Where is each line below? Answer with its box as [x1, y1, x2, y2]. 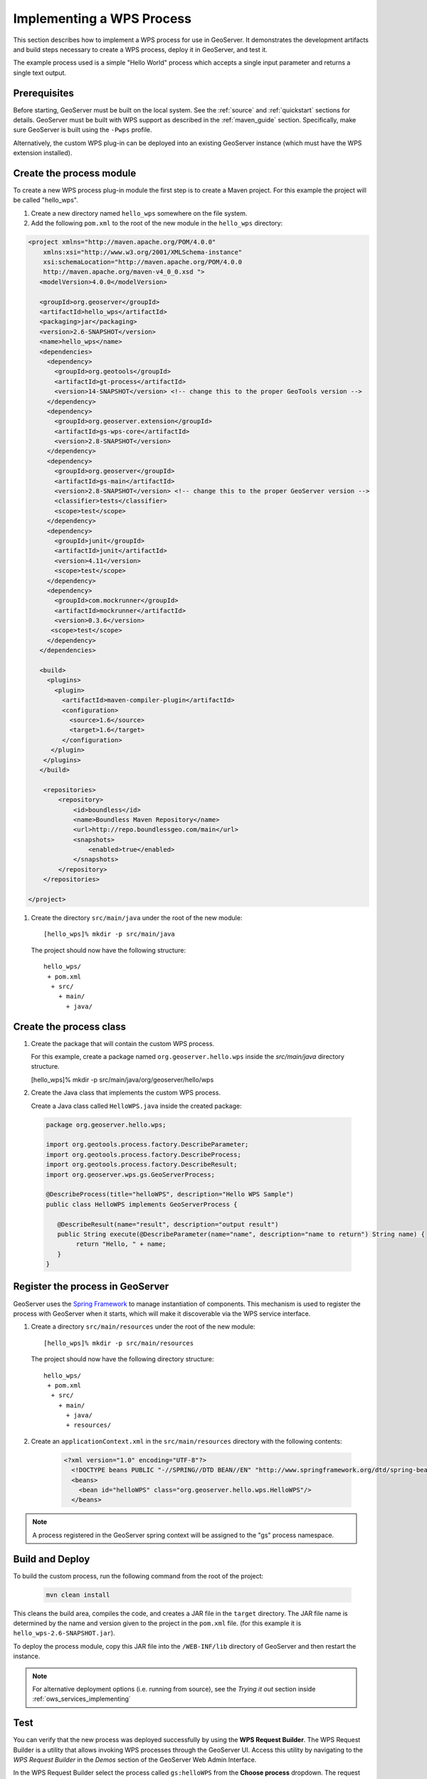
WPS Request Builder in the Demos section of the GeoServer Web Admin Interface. [13, 1756, 257, 1764]
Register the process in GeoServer [13, 1281, 169, 1293]
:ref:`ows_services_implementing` [32, 1694, 131, 1704]
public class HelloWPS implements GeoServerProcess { [46, 1200, 238, 1208]
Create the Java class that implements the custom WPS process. [31, 1089, 221, 1097]
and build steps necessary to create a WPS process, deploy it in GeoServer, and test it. [13, 45, 268, 53]
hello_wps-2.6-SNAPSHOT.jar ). [13, 1629, 115, 1637]
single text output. [13, 68, 67, 77]
